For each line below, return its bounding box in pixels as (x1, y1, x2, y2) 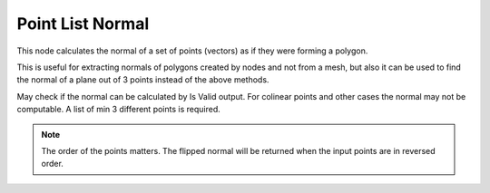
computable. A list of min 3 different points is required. (16, 104, 221, 115)
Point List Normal (16, 14, 150, 34)
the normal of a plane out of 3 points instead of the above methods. (16, 74, 269, 85)
